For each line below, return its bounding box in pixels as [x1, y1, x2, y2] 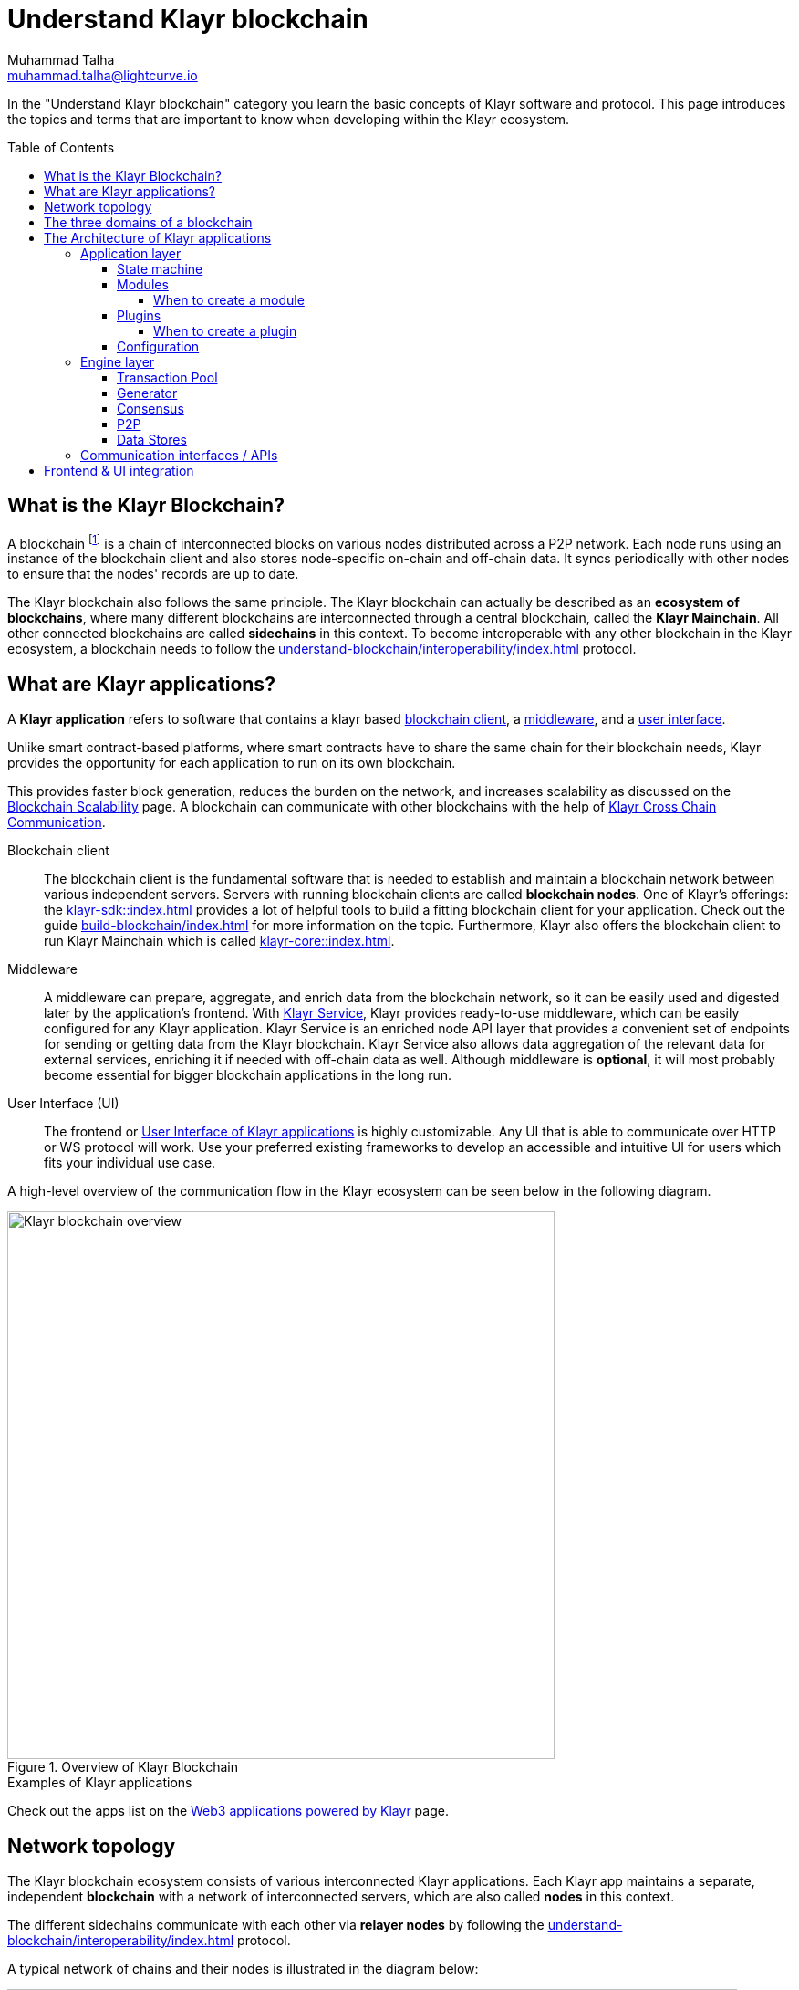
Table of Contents [7, 139, 115, 155]
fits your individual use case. [44, 1155, 216, 1171]
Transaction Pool [117, 369, 218, 385]
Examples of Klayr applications [7, 1775, 192, 1791]
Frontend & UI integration [44, 462, 194, 478]
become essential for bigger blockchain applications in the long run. [44, 1067, 452, 1084]
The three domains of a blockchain [44, 214, 253, 230]
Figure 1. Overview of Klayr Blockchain [7, 1759, 238, 1775]
